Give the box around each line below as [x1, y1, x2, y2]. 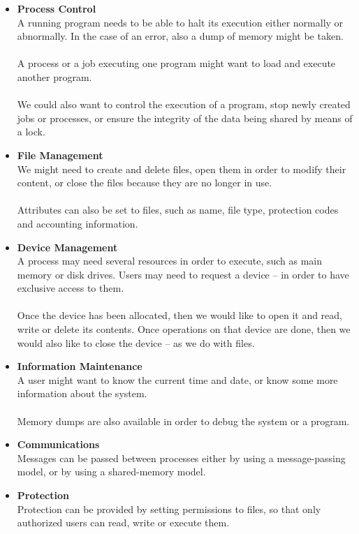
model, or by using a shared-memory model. [17, 464, 206, 479]
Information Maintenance [17, 359, 142, 373]
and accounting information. [17, 216, 138, 230]
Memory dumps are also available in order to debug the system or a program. [17, 413, 350, 428]
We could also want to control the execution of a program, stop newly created [17, 97, 351, 112]
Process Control [17, 1, 96, 15]
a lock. [17, 124, 45, 139]
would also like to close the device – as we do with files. [17, 335, 255, 350]
